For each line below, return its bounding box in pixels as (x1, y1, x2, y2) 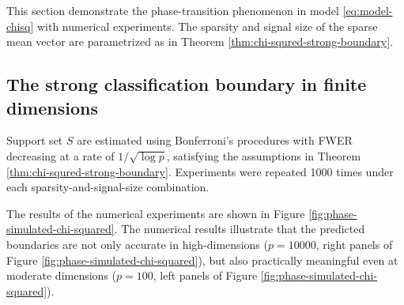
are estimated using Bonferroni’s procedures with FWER (77, 132, 353, 149)
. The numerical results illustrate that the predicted (114, 220, 365, 237)
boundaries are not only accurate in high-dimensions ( (6, 235, 268, 252)
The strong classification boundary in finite (6, 72, 367, 96)
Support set (6, 132, 63, 149)
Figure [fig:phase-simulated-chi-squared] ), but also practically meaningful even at (6, 251, 398, 268)
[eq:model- (342, 2, 393, 18)
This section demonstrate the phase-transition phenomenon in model (6, 2, 339, 18)
